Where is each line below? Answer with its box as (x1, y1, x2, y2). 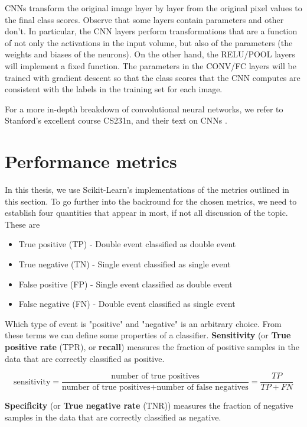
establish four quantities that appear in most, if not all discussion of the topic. (5, 206, 288, 219)
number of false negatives (156, 383, 249, 392)
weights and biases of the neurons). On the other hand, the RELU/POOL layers (5, 48, 295, 60)
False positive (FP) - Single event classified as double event (18, 277, 233, 290)
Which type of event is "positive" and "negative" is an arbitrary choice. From (5, 317, 282, 329)
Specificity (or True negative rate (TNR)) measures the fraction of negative (5, 399, 293, 412)
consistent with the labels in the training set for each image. (5, 83, 223, 95)
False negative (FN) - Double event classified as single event (18, 297, 236, 310)
